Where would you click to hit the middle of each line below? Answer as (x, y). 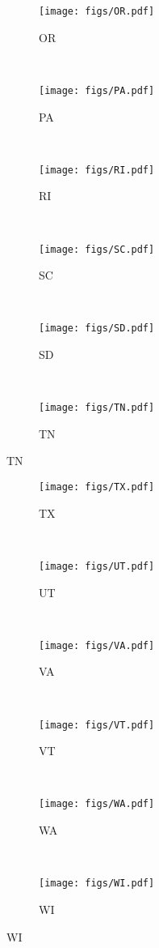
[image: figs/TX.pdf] (97, 487)
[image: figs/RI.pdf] (97, 170)
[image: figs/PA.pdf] (97, 90)
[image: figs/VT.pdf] (97, 725)
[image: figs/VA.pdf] (97, 645)
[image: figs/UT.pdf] (97, 566)
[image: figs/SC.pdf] (97, 249)
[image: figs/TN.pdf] (97, 408)
